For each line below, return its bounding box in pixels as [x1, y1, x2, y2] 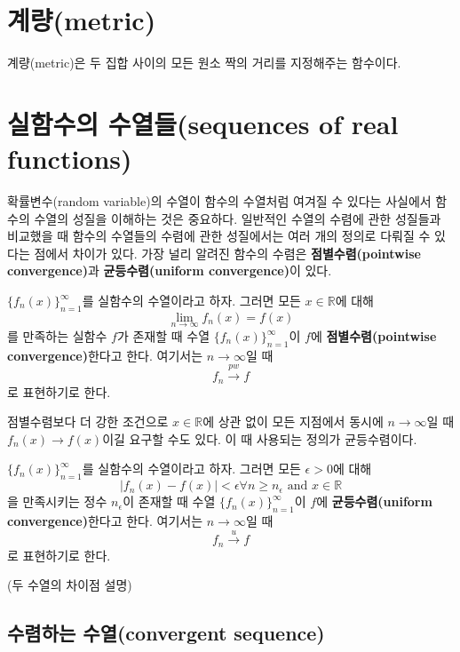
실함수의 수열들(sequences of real [7, 105, 399, 141]
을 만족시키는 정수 [7, 492, 107, 511]
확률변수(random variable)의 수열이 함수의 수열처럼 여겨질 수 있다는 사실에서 [7, 192, 432, 211]
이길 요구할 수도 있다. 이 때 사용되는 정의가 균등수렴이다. [102, 429, 417, 448]
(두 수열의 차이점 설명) [7, 576, 132, 594]
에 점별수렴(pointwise [310, 327, 437, 346]
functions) [7, 140, 132, 177]
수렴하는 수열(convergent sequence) [7, 619, 325, 647]
